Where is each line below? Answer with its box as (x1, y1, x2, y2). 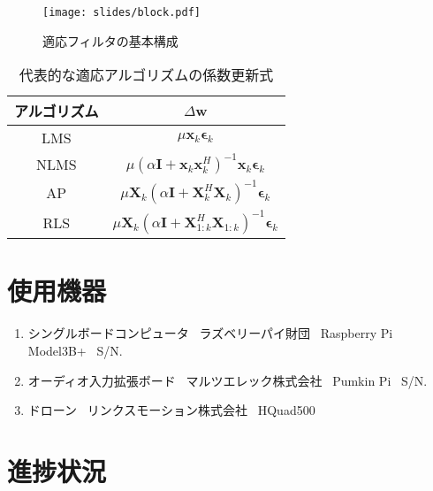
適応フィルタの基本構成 (42, 31, 179, 50)
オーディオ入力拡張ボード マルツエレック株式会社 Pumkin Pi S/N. (27, 371, 428, 389)
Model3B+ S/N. (27, 341, 123, 359)
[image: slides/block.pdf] (42, 6, 201, 19)
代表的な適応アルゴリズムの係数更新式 (19, 65, 274, 86)
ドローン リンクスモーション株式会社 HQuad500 (27, 401, 315, 419)
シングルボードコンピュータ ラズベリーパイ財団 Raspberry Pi (27, 324, 393, 342)
